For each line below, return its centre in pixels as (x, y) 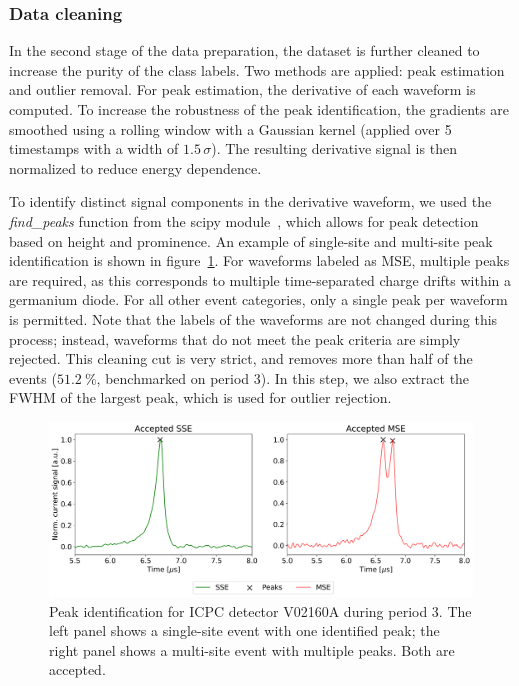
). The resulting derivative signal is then (334, 148)
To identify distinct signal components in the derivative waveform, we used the (250, 201)
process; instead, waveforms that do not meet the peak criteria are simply (235, 338)
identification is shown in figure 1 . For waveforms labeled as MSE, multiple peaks (259, 260)
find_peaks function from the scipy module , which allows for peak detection (244, 220)
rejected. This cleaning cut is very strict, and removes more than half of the (241, 358)
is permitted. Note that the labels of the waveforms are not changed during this (253, 318)
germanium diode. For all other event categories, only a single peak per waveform (258, 299)
